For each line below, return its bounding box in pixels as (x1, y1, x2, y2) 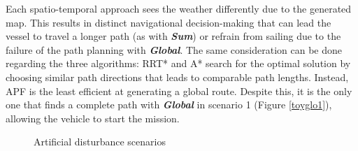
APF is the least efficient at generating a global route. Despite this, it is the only (6, 83, 352, 98)
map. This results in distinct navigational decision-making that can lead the (6, 15, 331, 29)
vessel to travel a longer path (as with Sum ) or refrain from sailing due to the (6, 29, 341, 43)
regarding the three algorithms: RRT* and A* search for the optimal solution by (6, 56, 351, 71)
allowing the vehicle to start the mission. (6, 110, 180, 125)
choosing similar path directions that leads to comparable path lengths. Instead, (6, 69, 349, 84)
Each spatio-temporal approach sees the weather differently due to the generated (6, 1, 352, 15)
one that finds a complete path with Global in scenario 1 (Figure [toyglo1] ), (6, 97, 332, 112)
